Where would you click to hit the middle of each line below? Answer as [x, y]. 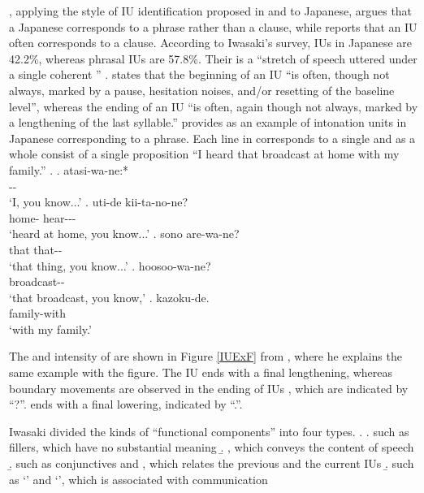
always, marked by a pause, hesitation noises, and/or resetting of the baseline [202, 90]
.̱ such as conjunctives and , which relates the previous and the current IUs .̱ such [212, 463]
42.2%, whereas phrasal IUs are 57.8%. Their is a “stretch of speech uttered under [213, 58]
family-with [38, 313]
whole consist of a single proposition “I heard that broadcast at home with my [204, 154]
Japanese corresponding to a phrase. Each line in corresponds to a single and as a [212, 138]
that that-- [36, 249]
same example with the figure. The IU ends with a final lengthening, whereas [201, 372]
